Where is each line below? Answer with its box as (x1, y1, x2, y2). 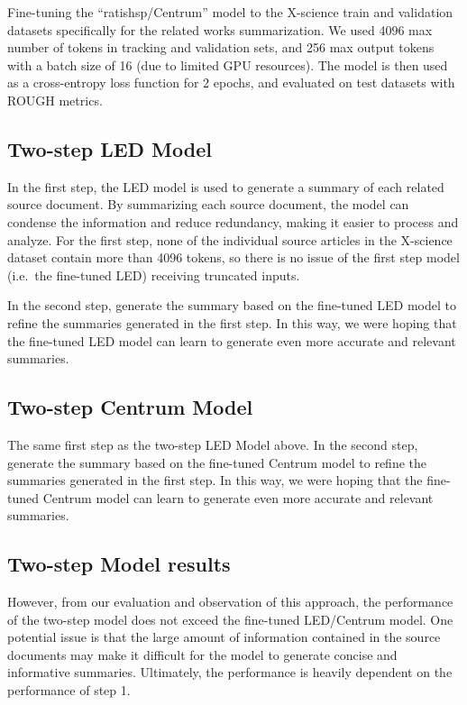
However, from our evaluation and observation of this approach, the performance (7, 592, 453, 611)
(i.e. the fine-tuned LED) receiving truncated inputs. (7, 265, 300, 284)
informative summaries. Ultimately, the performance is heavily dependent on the (7, 663, 453, 682)
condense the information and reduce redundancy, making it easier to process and (7, 212, 459, 231)
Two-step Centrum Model (7, 393, 253, 421)
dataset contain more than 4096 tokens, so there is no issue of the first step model (7, 248, 460, 267)
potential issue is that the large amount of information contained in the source (7, 627, 441, 646)
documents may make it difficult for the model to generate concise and (7, 645, 398, 664)
